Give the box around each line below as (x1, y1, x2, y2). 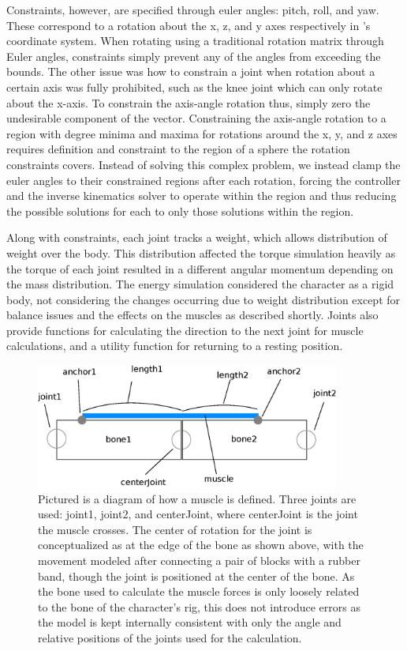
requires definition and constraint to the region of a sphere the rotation (6, 141, 350, 157)
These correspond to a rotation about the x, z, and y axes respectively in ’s (6, 17, 371, 33)
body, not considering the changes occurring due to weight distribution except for (6, 291, 401, 307)
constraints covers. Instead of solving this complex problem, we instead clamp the (6, 156, 401, 172)
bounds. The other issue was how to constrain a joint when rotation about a (6, 63, 375, 80)
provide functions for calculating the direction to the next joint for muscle (6, 322, 364, 338)
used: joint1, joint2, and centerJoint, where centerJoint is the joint (38, 506, 358, 522)
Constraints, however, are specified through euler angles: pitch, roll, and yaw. (6, 2, 379, 17)
